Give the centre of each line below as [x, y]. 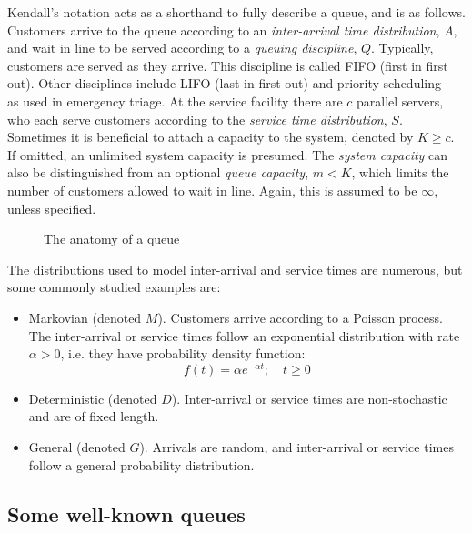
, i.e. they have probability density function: [183, 353]
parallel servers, [400, 101]
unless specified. [52, 208]
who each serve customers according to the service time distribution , [197, 119]
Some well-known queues [126, 513]
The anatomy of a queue [112, 239]
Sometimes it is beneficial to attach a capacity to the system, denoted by [211, 137]
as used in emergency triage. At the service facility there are [175, 101]
